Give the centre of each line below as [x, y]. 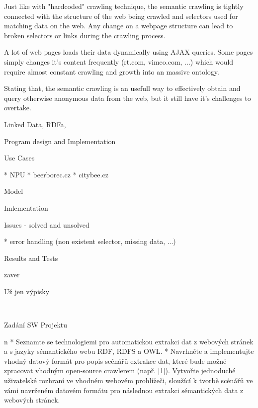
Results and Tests [31, 258]
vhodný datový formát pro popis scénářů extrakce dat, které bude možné [115, 361]
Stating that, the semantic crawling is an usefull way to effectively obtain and [122, 88]
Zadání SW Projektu [36, 325]
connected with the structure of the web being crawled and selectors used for [121, 16]
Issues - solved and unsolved [47, 224]
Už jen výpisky [27, 291]
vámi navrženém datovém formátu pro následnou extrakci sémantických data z [124, 390]
